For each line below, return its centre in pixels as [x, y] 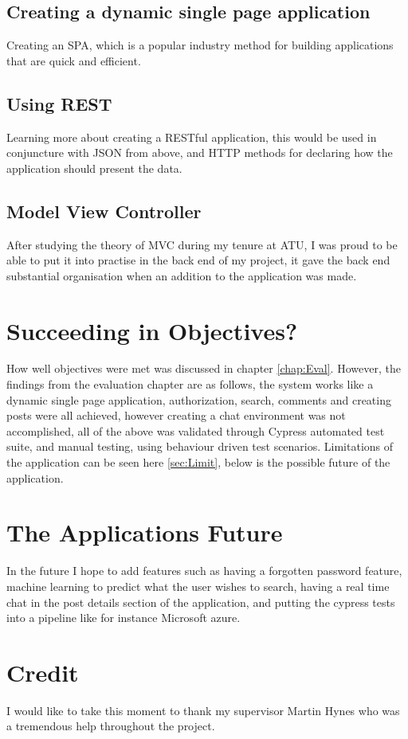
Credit [43, 672]
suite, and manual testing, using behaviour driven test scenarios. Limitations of [200, 446]
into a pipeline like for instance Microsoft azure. [124, 618]
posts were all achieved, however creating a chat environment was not [176, 415]
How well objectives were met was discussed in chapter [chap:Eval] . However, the [204, 368]
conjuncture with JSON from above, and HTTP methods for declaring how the [200, 152]
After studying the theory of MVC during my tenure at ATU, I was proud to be [202, 244]
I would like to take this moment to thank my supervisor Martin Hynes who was [203, 710]
